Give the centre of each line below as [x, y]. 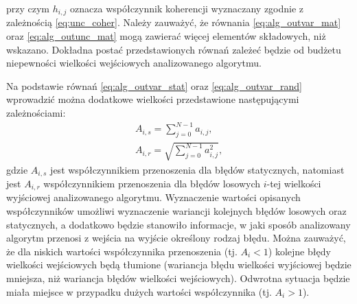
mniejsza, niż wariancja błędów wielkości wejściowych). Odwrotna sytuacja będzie [178, 278]
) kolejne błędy [299, 251]
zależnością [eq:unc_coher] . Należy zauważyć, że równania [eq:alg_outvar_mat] [174, 22]
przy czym [28, 8]
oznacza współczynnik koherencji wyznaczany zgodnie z [187, 8]
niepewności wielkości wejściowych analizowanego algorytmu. [134, 63]
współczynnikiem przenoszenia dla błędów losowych [152, 183]
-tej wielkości [294, 183]
